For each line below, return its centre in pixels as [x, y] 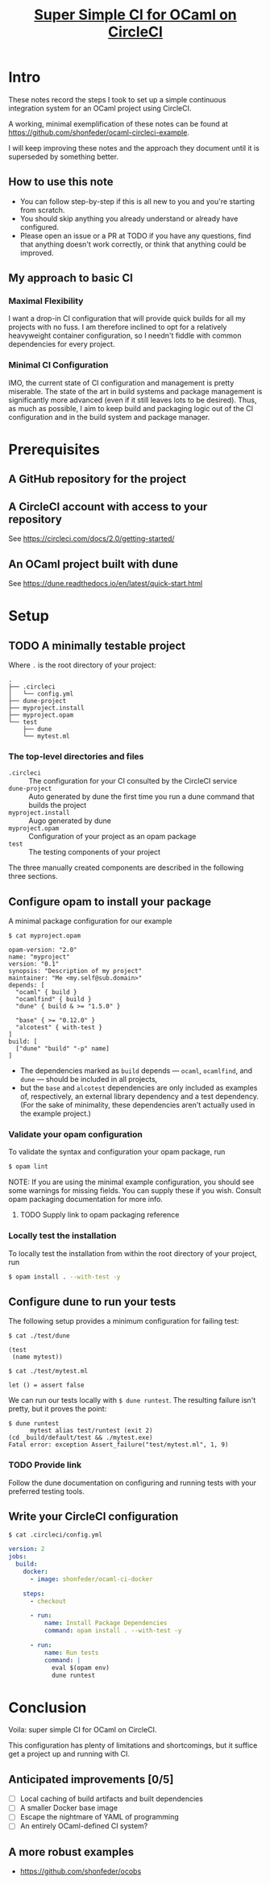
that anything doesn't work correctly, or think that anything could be [133, 244]
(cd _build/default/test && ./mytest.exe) [81, 1438]
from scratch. [42, 210]
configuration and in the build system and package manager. [109, 417]
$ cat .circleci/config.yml [56, 1535]
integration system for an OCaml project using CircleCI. [100, 108]
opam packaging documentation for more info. [86, 1200]
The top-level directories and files [76, 756]
